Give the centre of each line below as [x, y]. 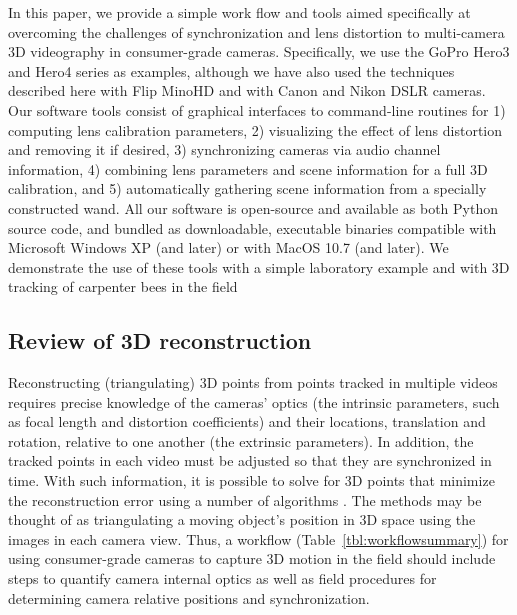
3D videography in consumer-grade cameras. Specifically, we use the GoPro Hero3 [259, 51]
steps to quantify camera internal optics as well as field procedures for [222, 578]
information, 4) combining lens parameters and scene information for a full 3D [248, 168]
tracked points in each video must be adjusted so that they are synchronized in [250, 460]
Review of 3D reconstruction [160, 340]
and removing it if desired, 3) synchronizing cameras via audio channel [224, 149]
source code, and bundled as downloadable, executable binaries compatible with [252, 227]
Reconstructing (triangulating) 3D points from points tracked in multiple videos [253, 382]
